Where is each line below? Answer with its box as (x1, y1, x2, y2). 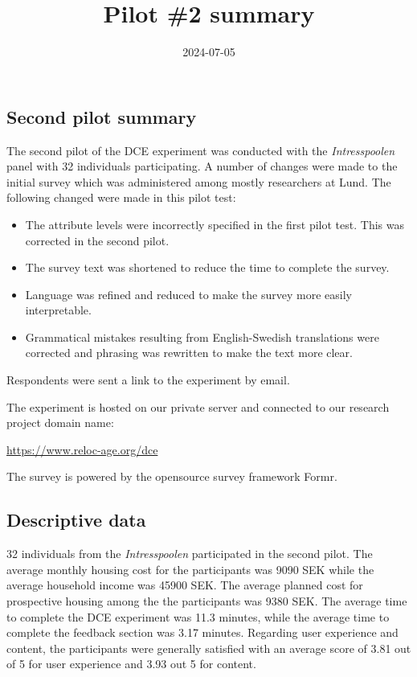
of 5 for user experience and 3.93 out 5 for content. (6, 655, 256, 672)
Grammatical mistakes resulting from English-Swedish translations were (25, 328, 379, 345)
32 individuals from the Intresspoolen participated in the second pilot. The (6, 545, 373, 562)
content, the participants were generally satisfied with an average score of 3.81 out (6, 639, 411, 656)
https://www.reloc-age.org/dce (6, 441, 158, 457)
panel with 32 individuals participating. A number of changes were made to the (6, 158, 398, 174)
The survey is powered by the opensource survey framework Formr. (6, 468, 337, 485)
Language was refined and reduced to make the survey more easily (25, 285, 352, 302)
